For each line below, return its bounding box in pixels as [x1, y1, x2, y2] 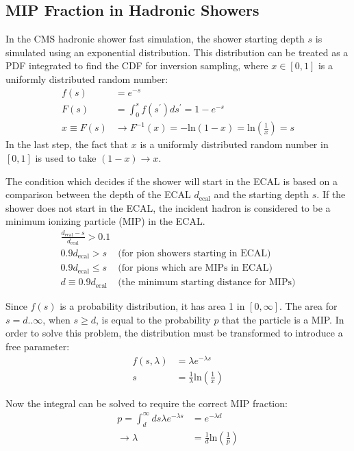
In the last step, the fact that [5, 137, 129, 151]
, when [42, 312, 71, 326]
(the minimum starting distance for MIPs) [118, 278, 296, 288]
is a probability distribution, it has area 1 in [60, 299, 245, 313]
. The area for [279, 299, 338, 313]
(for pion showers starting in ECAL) [118, 249, 271, 259]
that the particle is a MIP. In [222, 312, 344, 326]
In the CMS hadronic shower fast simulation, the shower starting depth [5, 32, 305, 46]
